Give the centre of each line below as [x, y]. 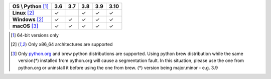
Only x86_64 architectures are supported [70, 44]
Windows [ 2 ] [28, 19]
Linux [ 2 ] [23, 13]
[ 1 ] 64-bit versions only [35, 35]
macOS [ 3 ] [25, 26]
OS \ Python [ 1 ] [30, 6]
